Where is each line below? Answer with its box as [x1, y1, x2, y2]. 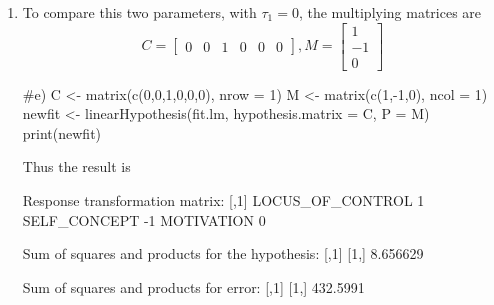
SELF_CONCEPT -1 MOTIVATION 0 [22, 209, 266, 230]
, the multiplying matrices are [298, 2, 482, 22]
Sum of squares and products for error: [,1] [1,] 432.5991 [22, 276, 365, 297]
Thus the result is [22, 156, 131, 177]
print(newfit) [22, 122, 102, 143]
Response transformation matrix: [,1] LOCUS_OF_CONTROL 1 [22, 190, 425, 211]
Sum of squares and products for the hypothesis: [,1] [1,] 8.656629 [22, 243, 424, 264]
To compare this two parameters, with [22, 2, 257, 22]
